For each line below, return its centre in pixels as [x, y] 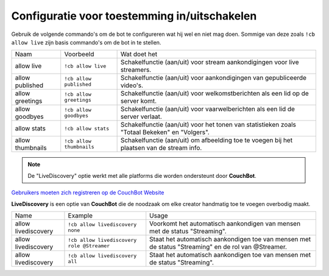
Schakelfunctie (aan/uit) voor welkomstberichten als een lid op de [214, 93]
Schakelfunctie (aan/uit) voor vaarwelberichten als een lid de [208, 109]
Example [80, 215]
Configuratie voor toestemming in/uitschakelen [134, 16]
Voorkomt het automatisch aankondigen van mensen [225, 224]
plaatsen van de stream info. [161, 148]
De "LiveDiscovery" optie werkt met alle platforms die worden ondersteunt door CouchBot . [142, 175]
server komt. [139, 101]
